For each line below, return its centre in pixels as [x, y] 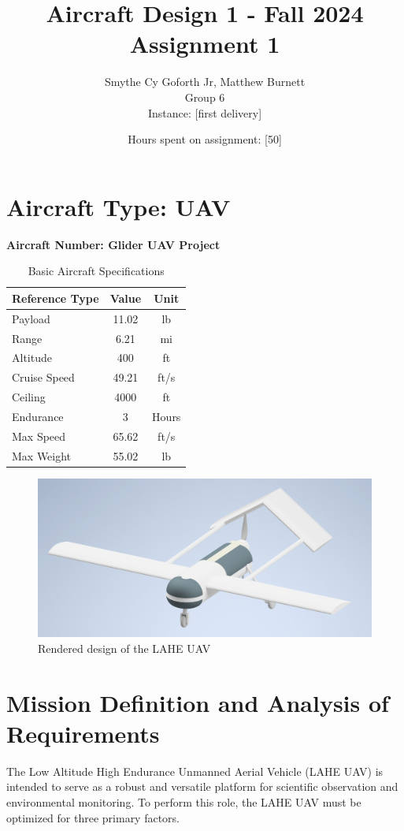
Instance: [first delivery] [205, 112]
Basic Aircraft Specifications [96, 271]
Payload [31, 318]
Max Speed [39, 436]
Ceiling [29, 397]
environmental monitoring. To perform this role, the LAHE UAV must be [184, 801]
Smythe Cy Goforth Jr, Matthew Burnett [205, 82]
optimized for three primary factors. [93, 817]
